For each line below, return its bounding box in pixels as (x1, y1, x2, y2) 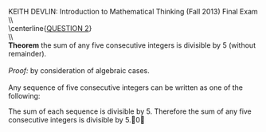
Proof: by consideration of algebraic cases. (8, 66, 150, 75)
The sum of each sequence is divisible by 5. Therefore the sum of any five (8, 107, 252, 116)
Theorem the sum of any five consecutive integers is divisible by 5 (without (8, 41, 256, 50)
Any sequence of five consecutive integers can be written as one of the (8, 83, 244, 92)
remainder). (8, 49, 47, 58)
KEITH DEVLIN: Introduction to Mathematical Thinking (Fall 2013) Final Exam (8, 7, 259, 16)
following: (8, 91, 41, 100)
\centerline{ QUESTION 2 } (8, 24, 92, 33)
